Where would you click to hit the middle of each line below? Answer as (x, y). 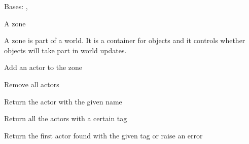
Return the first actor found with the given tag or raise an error (103, 135)
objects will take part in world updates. (65, 50)
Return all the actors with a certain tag (66, 118)
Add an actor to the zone (43, 67)
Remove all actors (32, 84)
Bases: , (16, 6)
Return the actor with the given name (63, 101)
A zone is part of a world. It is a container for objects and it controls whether (125, 40)
